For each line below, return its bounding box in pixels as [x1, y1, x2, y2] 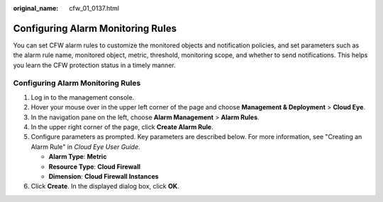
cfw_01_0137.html [69, 4, 120, 12]
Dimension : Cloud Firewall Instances [48, 172, 159, 180]
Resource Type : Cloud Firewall [48, 162, 141, 171]
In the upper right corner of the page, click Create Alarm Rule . [30, 123, 213, 131]
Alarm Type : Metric [48, 153, 107, 161]
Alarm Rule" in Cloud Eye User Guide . [30, 142, 140, 151]
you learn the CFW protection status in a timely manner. [13, 61, 177, 69]
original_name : [13, 4, 59, 12]
